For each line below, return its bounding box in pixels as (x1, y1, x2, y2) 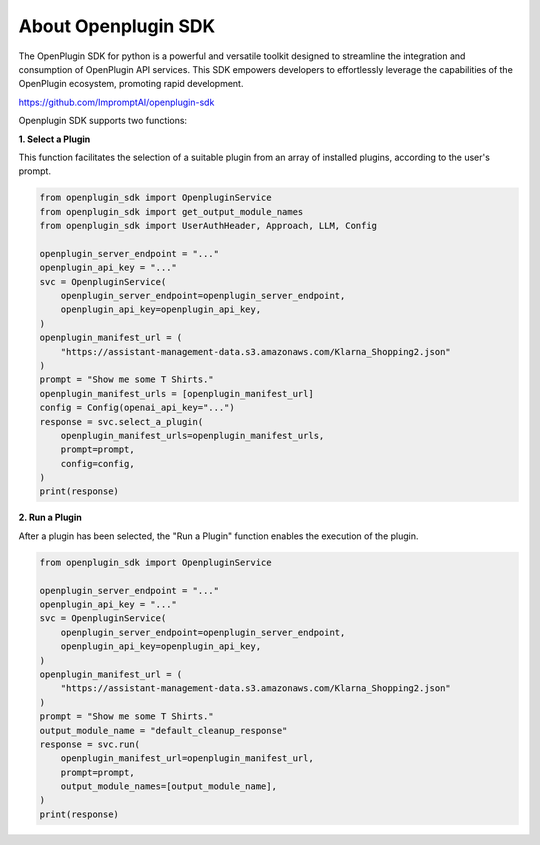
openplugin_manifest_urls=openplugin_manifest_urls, (60, 430, 325, 441)
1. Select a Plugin (18, 133, 91, 145)
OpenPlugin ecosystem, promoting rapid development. (18, 78, 244, 90)
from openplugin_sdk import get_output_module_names (39, 206, 304, 217)
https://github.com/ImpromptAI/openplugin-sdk (18, 96, 215, 108)
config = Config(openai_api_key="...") (39, 402, 235, 414)
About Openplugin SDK (18, 15, 216, 37)
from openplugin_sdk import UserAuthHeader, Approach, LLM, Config (39, 220, 378, 232)
